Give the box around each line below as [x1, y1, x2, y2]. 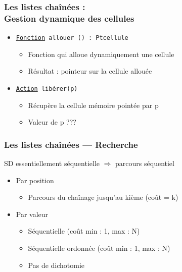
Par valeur [16, 208, 49, 219]
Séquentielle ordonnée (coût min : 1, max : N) [28, 243, 170, 253]
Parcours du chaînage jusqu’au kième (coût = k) [28, 192, 178, 202]
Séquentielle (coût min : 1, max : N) [28, 226, 140, 236]
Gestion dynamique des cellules [4, 12, 134, 24]
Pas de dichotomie [28, 259, 85, 270]
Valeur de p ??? [28, 117, 76, 127]
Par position [16, 175, 54, 185]
